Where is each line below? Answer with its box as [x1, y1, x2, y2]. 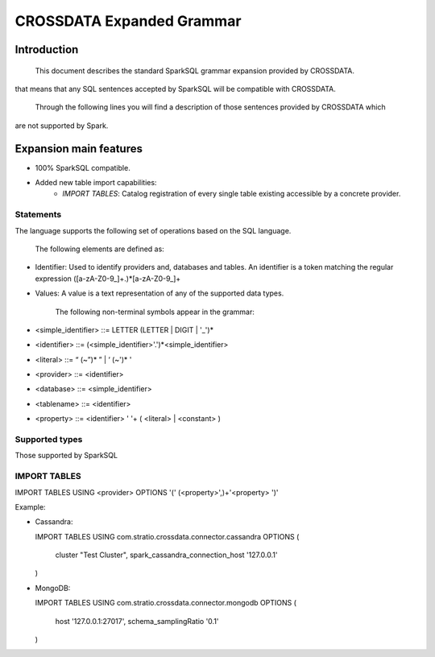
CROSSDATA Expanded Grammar [14, 12, 242, 30]
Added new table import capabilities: [35, 178, 157, 188]
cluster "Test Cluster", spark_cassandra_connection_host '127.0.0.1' [55, 550, 278, 560]
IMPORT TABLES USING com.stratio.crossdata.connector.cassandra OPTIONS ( [35, 531, 300, 541]
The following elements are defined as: [35, 244, 164, 254]
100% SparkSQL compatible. [35, 163, 130, 172]
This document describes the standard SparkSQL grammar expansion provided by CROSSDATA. [35, 65, 354, 76]
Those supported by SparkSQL [14, 451, 118, 461]
